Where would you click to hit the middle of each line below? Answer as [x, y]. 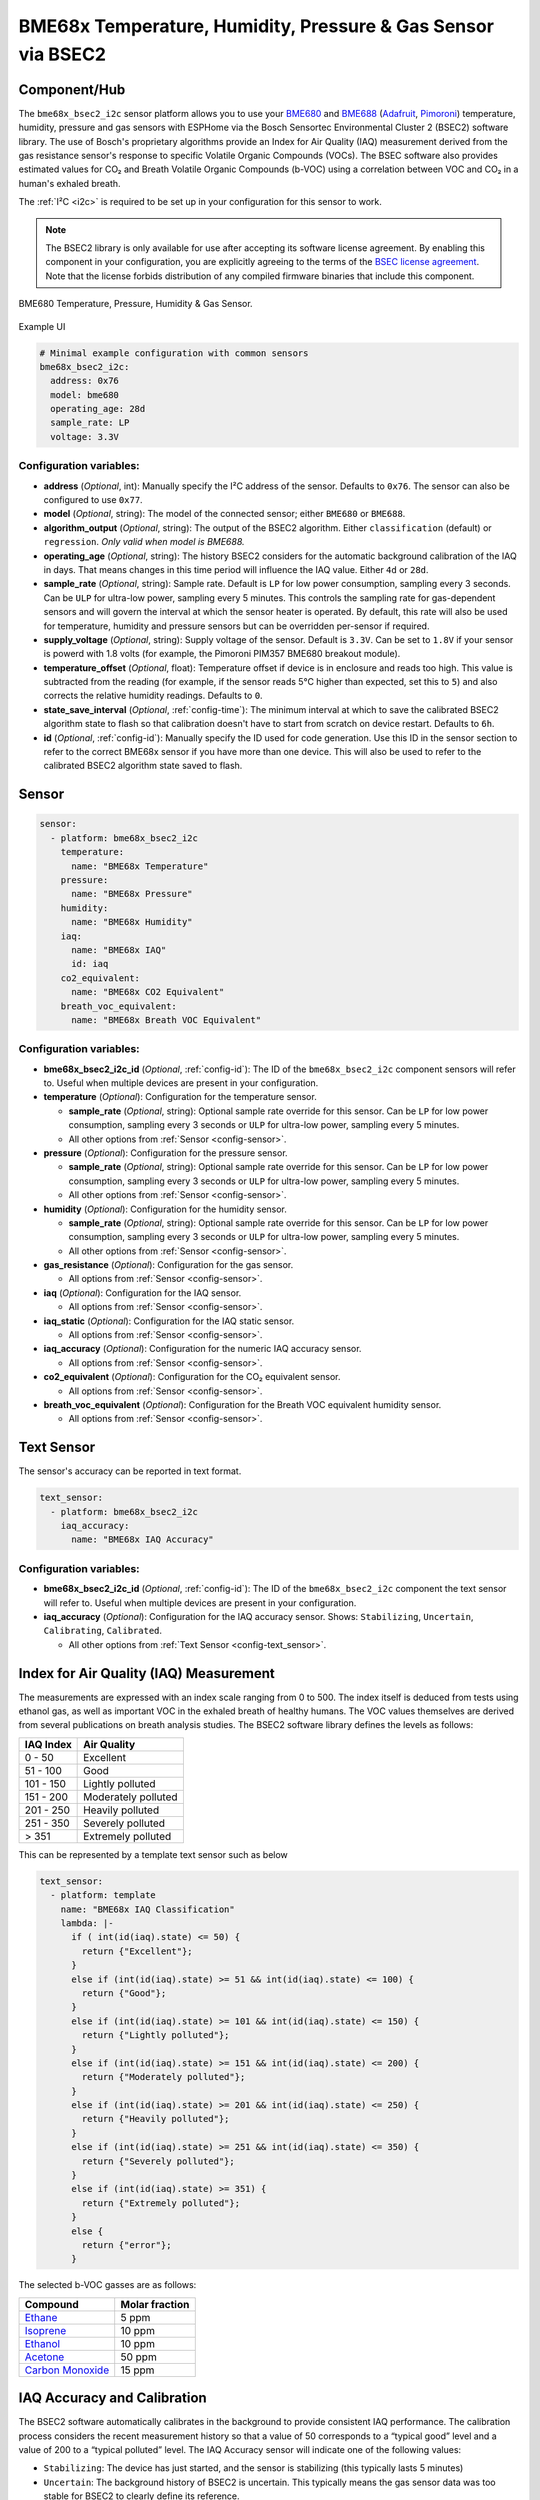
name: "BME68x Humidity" [132, 922]
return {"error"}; [126, 2244]
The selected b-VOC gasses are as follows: [107, 2285]
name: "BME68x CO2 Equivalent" [148, 992]
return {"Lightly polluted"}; [155, 2035]
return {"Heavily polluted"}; [155, 2119]
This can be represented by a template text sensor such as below [153, 1854]
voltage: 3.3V [85, 436]
